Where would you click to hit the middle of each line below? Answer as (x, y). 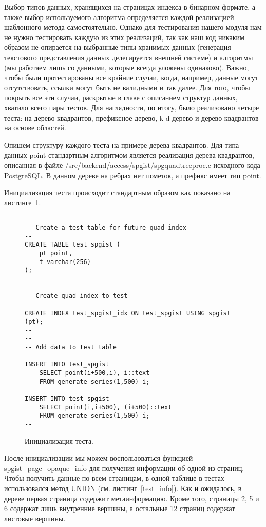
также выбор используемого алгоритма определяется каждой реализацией (119, 17)
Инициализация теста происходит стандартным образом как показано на (117, 192)
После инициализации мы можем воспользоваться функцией (99, 458)
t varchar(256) (65, 262)
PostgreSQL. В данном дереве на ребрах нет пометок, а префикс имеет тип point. (133, 175)
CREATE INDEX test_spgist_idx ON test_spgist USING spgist (128, 313)
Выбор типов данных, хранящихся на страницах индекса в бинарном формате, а (130, 7)
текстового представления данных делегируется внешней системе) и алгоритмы (129, 57)
